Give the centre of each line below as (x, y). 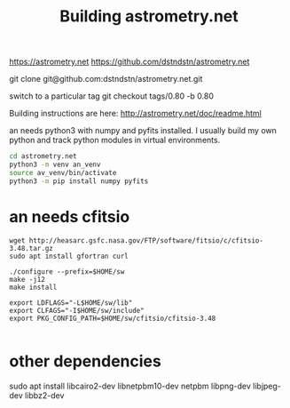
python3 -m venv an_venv (55, 165)
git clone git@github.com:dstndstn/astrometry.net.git (106, 79)
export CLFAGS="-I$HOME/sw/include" (77, 310)
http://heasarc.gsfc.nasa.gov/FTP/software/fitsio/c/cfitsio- (146, 240)
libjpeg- (267, 386)
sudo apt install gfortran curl (69, 256)
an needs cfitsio (70, 216)
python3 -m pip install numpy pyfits (79, 181)
